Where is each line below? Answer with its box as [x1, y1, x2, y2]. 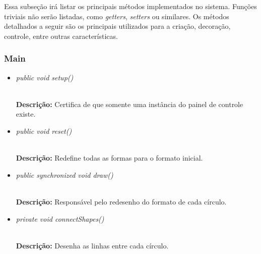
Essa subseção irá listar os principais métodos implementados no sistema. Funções [4, 1, 257, 11]
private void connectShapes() [16, 213, 104, 224]
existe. [16, 109, 36, 119]
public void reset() [16, 125, 72, 136]
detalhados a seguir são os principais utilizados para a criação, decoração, [4, 21, 231, 31]
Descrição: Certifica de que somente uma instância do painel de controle [16, 98, 243, 109]
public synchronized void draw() [16, 169, 113, 180]
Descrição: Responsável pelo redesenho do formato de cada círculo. [16, 196, 227, 207]
